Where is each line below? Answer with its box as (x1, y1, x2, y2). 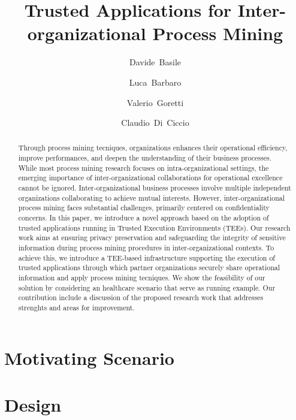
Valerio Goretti (126, 96, 184, 108)
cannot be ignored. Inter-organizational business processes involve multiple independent (18, 183, 291, 193)
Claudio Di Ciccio (121, 116, 189, 129)
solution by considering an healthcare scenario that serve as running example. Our (18, 282, 276, 292)
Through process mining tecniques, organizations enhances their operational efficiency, (18, 143, 288, 153)
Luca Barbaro (129, 75, 182, 88)
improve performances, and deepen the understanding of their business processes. (18, 153, 271, 163)
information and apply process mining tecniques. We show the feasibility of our (18, 273, 265, 283)
